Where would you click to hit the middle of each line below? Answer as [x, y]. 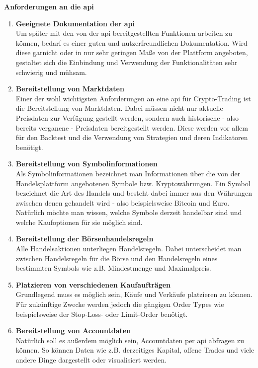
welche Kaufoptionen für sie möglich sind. [79, 222]
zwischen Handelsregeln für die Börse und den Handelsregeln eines [117, 258]
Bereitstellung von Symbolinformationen [86, 164]
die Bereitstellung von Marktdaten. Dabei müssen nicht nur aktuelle [119, 108]
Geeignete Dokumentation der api [75, 23]
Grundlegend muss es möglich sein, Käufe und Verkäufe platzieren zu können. [134, 294]
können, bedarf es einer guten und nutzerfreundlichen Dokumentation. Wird [131, 42]
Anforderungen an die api [49, 6]
